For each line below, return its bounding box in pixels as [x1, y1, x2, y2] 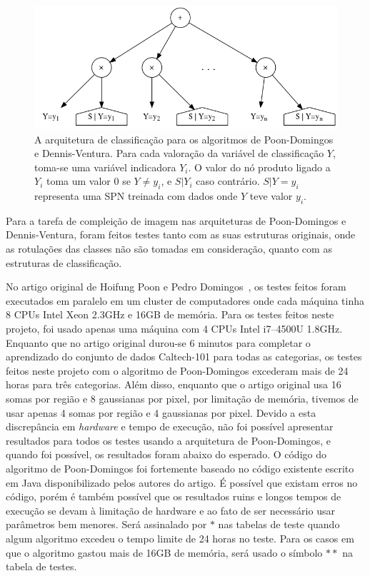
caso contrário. [196, 173, 260, 188]
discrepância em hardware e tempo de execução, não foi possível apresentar [6, 419, 334, 434]
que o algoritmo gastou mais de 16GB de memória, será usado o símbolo [6, 545, 323, 560]
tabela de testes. [6, 559, 77, 574]
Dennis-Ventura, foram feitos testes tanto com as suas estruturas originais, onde [6, 227, 356, 242]
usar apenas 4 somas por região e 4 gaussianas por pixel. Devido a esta [6, 405, 316, 420]
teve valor [249, 188, 293, 203]
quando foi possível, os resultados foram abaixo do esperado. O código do [6, 447, 326, 462]
